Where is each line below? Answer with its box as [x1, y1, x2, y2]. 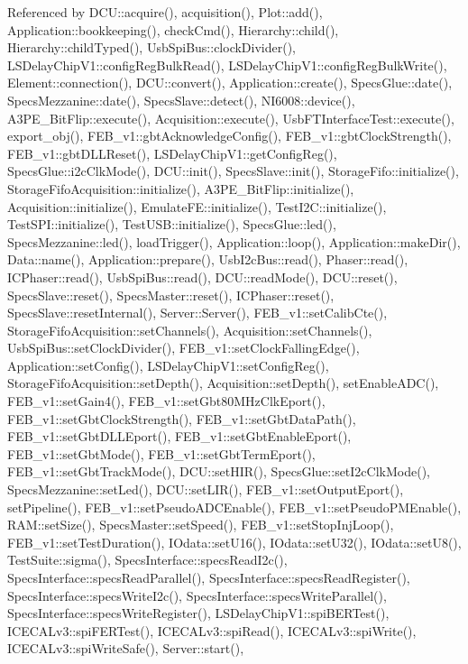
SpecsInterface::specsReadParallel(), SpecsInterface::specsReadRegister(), [7, 568, 410, 586]
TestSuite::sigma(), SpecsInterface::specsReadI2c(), [7, 550, 288, 569]
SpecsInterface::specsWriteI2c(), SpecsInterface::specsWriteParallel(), [7, 586, 387, 604]
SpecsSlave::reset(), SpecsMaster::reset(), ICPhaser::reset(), [7, 285, 335, 304]
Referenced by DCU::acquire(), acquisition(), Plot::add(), [7, 3, 323, 21]
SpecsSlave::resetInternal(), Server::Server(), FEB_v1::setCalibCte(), [7, 303, 388, 322]
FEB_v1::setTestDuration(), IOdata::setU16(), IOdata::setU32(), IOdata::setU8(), [7, 532, 462, 551]
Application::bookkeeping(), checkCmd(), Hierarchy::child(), [7, 20, 339, 39]
